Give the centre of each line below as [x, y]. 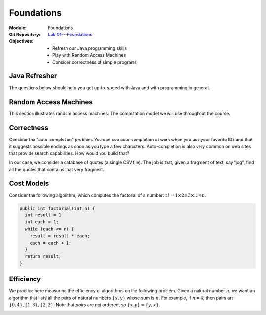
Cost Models [29, 183]
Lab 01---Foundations [70, 34]
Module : [18, 28]
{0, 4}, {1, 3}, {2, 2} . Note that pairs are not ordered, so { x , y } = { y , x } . [84, 305]
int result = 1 [43, 215]
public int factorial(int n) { [57, 208]
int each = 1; [42, 222]
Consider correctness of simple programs [95, 62]
